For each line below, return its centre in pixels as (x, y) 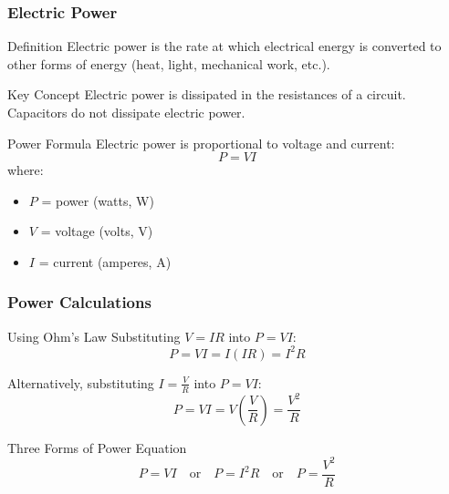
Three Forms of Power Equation (97, 447)
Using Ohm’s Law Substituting (94, 336)
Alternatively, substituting (81, 382)
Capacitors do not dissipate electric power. (126, 112)
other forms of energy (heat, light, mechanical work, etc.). (169, 63)
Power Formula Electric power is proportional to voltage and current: (201, 143)
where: (26, 170)
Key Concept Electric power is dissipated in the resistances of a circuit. (207, 94)
